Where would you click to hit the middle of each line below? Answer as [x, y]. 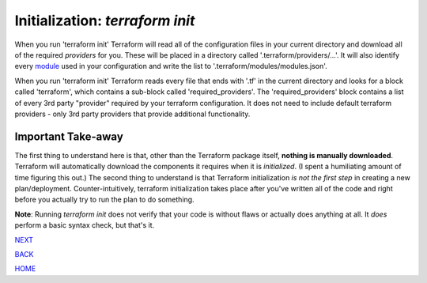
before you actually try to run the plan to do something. [104, 200]
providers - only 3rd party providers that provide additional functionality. [132, 114]
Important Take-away [69, 136]
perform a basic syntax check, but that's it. [85, 225]
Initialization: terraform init [105, 21]
